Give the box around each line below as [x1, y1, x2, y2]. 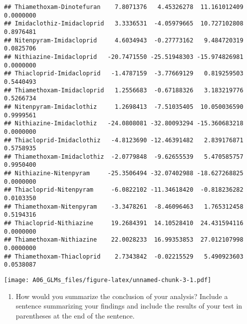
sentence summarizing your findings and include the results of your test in [15, 301, 243, 311]
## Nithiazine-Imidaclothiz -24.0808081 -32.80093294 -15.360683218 [4, 120, 244, 127]
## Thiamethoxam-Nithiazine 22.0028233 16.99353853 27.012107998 [4, 236, 244, 244]
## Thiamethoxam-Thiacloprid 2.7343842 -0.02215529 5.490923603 [4, 253, 244, 260]
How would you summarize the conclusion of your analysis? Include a [15, 291, 228, 301]
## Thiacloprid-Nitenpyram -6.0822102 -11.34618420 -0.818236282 [4, 186, 244, 194]
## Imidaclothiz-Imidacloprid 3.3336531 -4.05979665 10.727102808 [4, 20, 244, 27]
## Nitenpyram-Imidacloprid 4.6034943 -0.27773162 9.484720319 [4, 36, 244, 44]
